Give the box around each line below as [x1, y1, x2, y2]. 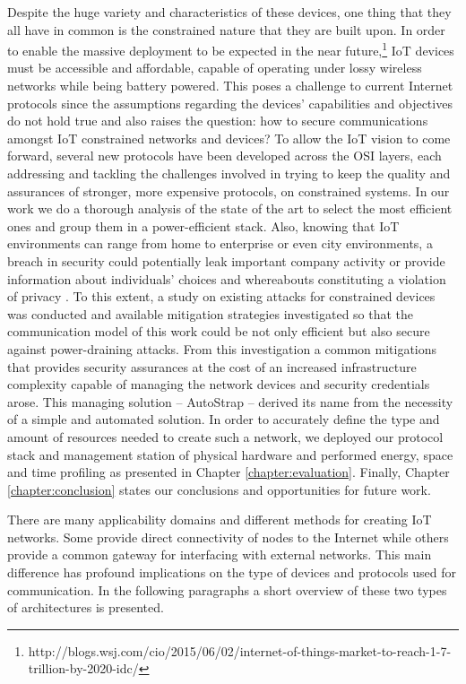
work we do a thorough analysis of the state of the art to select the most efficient [7, 199, 453, 218]
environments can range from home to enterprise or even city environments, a [7, 234, 433, 253]
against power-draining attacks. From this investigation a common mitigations [7, 339, 437, 358]
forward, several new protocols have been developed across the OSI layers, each [7, 146, 442, 165]
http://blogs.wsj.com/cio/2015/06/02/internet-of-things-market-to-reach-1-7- [28, 641, 452, 660]
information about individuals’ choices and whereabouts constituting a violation [7, 269, 446, 288]
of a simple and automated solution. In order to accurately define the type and [7, 410, 440, 429]
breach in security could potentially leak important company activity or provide [7, 251, 445, 270]
